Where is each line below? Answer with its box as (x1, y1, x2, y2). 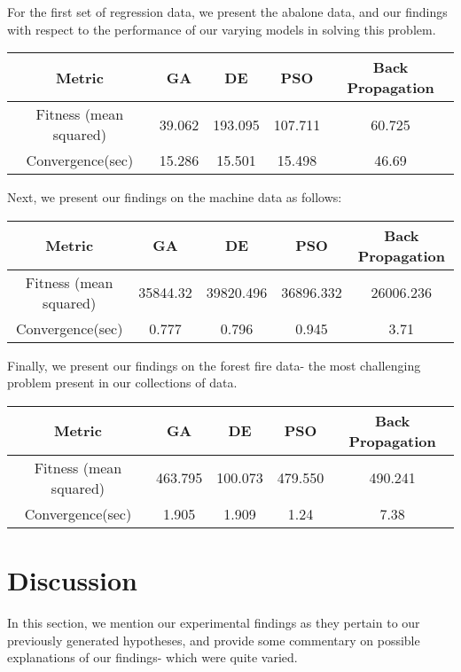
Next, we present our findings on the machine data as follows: (7, 188, 342, 207)
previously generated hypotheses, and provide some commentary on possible (7, 630, 420, 649)
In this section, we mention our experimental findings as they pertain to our (7, 613, 420, 632)
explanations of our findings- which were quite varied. (7, 648, 298, 667)
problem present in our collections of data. (7, 373, 238, 392)
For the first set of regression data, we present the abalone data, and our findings (7, 3, 448, 20)
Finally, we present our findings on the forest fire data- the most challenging (7, 356, 421, 374)
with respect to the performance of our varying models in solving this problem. (7, 20, 436, 38)
